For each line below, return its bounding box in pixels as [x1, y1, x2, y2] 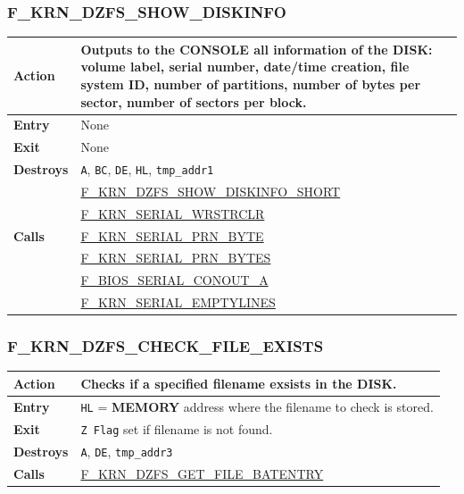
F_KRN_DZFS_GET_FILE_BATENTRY [80, 464, 324, 482]
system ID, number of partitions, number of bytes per [80, 74, 421, 93]
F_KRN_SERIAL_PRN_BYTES [80, 248, 271, 267]
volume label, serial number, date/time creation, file [80, 57, 410, 76]
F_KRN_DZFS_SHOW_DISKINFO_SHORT [80, 181, 341, 200]
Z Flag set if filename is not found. [80, 419, 273, 438]
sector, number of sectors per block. [80, 92, 307, 111]
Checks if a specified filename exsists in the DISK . [80, 373, 397, 392]
